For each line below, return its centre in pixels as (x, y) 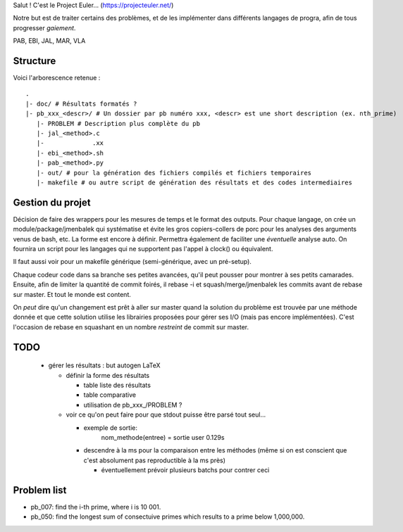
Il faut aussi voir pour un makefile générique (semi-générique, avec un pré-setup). (132, 262)
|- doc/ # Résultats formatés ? (81, 103)
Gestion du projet (52, 202)
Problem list (40, 490)
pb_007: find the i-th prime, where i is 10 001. (96, 507)
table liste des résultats (117, 385)
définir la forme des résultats (108, 375)
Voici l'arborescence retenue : (57, 78)
